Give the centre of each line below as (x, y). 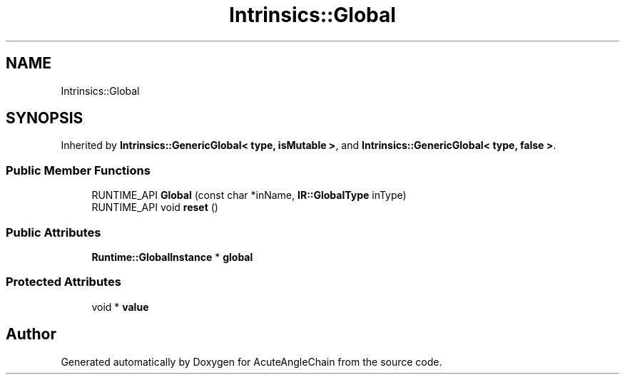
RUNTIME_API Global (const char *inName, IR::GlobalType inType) (249, 195)
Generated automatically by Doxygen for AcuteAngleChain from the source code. (251, 361)
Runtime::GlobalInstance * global (172, 257)
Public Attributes (54, 232)
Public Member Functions (78, 170)
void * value (120, 307)
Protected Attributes (63, 282)
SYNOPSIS (45, 118)
